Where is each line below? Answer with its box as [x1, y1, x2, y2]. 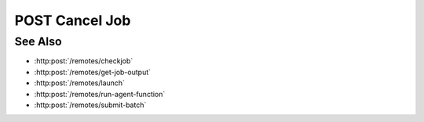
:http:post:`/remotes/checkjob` [34, 56, 133, 66]
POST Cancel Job [14, 12, 131, 29]
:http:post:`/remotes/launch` [34, 78, 126, 88]
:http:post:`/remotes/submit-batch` [34, 100, 147, 109]
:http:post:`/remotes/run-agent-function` [34, 89, 166, 99]
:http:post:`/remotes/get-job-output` [34, 67, 152, 77]
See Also [14, 34, 62, 48]
